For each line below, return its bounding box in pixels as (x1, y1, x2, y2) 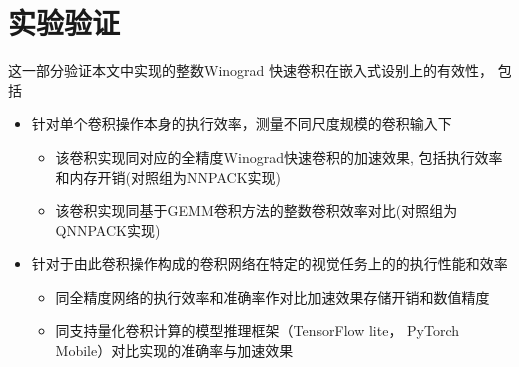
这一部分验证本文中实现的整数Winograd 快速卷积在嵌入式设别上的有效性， (8, 60, 493, 81)
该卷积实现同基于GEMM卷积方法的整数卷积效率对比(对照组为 (55, 200, 458, 221)
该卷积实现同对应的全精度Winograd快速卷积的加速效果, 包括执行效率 (55, 146, 503, 167)
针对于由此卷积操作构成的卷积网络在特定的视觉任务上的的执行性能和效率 (31, 253, 508, 274)
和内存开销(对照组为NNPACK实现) (55, 166, 281, 187)
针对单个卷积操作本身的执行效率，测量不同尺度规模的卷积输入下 (31, 113, 452, 134)
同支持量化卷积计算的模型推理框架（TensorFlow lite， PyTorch (55, 320, 460, 341)
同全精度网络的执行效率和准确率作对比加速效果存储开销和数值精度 (55, 286, 490, 307)
